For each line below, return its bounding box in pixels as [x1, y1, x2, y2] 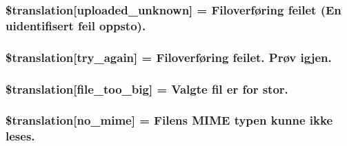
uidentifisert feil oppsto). [6, 17, 146, 34]
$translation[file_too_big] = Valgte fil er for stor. [6, 80, 288, 97]
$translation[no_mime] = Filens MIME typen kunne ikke [6, 112, 333, 129]
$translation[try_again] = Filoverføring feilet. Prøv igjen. [6, 48, 332, 65]
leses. [6, 127, 35, 145]
